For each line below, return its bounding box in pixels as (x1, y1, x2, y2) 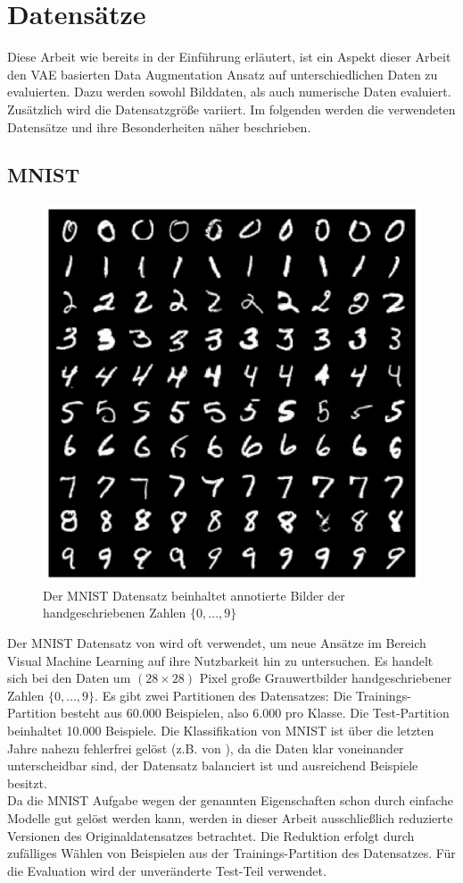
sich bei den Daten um (7, 669, 131, 687)
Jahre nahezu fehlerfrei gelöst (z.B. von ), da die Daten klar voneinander (7, 738, 404, 757)
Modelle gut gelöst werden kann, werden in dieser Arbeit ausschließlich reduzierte (7, 809, 453, 828)
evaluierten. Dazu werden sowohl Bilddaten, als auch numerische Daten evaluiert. (7, 82, 451, 101)
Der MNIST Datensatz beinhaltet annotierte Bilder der (43, 585, 345, 604)
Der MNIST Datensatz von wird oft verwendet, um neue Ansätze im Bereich (7, 634, 426, 652)
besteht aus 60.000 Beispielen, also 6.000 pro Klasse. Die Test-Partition (60, 703, 450, 722)
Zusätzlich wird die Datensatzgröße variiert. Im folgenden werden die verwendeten (7, 99, 456, 118)
